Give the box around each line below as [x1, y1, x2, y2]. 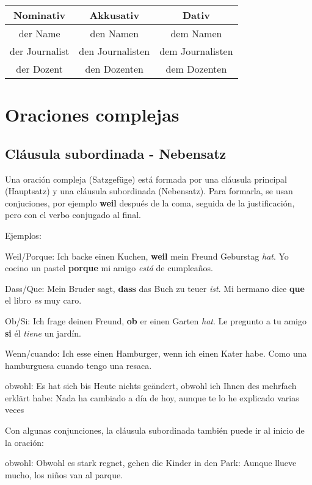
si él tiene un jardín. [5, 326, 81, 339]
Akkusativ [89, 8, 140, 22]
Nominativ [13, 8, 66, 22]
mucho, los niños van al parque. [5, 468, 123, 481]
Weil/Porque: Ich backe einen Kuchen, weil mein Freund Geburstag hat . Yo [5, 249, 289, 262]
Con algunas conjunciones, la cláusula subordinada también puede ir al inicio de [5, 424, 305, 437]
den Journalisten [79, 44, 150, 58]
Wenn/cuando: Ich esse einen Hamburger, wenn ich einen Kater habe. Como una [5, 347, 307, 360]
